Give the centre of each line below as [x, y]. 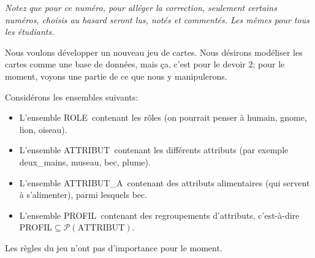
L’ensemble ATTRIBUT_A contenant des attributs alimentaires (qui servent [165, 182]
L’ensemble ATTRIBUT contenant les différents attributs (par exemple [154, 150]
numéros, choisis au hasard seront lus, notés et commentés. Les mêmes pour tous [157, 19]
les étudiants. [30, 32]
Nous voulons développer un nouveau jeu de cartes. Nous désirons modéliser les [154, 52]
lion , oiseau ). [43, 129]
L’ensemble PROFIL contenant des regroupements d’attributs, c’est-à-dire [159, 215]
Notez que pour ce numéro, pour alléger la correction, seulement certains [141, 7]
